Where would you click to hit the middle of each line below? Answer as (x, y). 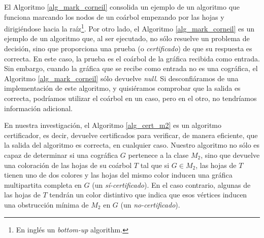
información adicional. (39, 108)
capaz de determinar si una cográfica (61, 155)
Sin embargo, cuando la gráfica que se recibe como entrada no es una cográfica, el (131, 68)
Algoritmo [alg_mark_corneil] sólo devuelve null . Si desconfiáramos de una (121, 78)
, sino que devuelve (230, 155)
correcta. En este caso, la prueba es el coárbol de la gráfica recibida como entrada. (132, 58)
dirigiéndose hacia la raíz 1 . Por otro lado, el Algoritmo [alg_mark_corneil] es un (129, 28)
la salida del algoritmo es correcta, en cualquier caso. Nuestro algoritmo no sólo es (132, 145)
